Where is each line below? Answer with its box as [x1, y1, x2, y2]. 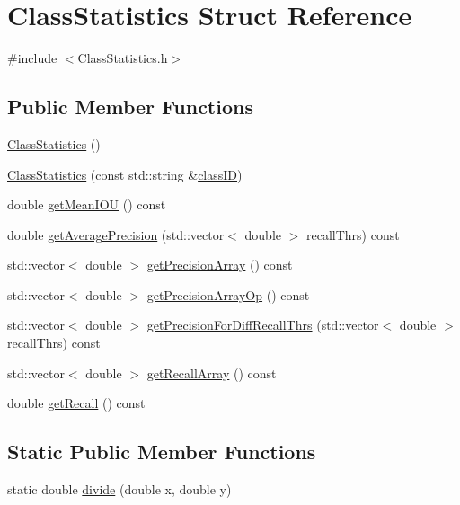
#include [7, 49, 57, 67]
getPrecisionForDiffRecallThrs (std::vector [146, 315, 379, 334]
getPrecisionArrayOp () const [146, 285, 310, 304]
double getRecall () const [7, 394, 146, 412]
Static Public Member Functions [7, 438, 316, 465]
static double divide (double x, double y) [7, 480, 232, 499]
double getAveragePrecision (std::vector [7, 225, 225, 244]
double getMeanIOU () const [7, 195, 166, 214]
